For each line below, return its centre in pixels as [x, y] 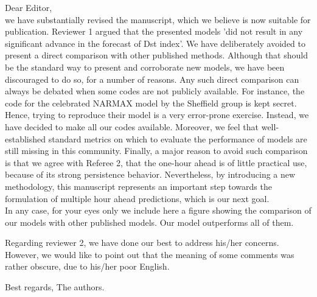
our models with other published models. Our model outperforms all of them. [149, 222]
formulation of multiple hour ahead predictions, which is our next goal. [137, 198]
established [26, 138]
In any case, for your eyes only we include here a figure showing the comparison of [158, 210]
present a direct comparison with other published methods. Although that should [156, 55]
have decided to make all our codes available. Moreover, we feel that [132, 126]
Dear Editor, [29, 7]
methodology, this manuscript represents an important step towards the [138, 186]
